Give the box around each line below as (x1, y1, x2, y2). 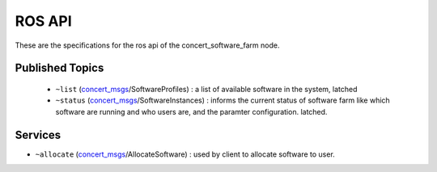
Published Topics (15, 61, 104, 75)
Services (15, 128, 62, 141)
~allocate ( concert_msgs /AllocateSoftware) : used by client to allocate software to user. (35, 149, 335, 159)
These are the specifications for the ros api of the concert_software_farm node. (15, 40, 280, 50)
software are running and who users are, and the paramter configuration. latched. (55, 107, 328, 116)
